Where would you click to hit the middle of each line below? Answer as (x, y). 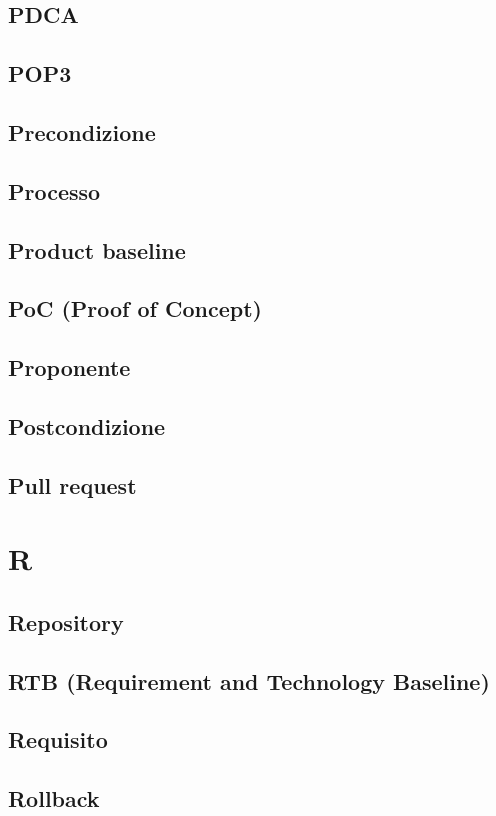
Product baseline (97, 249)
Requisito (58, 739)
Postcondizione (87, 425)
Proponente (69, 367)
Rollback (54, 798)
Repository (66, 621)
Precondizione (82, 131)
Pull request (72, 484)
